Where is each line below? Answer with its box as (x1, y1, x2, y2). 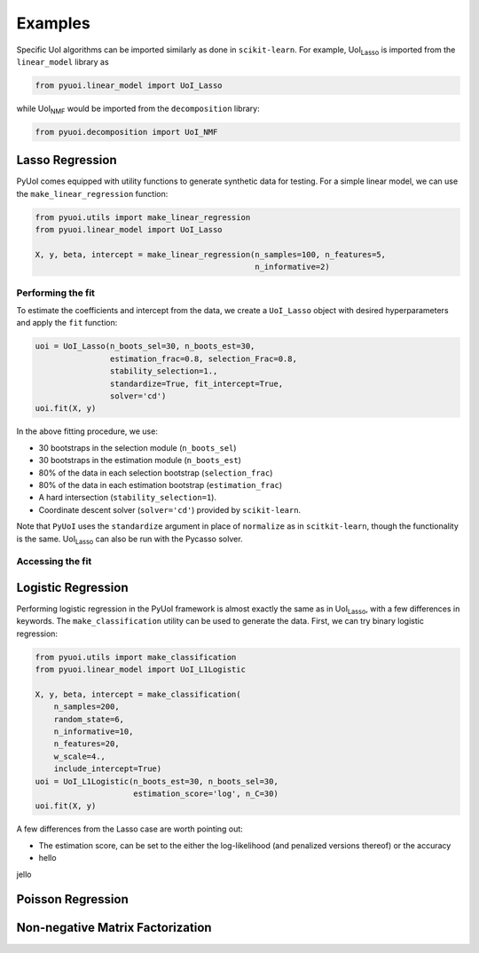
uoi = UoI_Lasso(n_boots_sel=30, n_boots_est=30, (35, 342, 255, 351)
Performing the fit (16, 287, 95, 299)
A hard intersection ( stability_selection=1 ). (38, 492, 217, 503)
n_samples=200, (53, 702, 120, 712)
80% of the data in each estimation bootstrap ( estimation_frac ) (38, 479, 283, 490)
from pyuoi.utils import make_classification (35, 652, 237, 662)
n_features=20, (53, 739, 120, 749)
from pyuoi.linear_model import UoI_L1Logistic (35, 665, 246, 674)
